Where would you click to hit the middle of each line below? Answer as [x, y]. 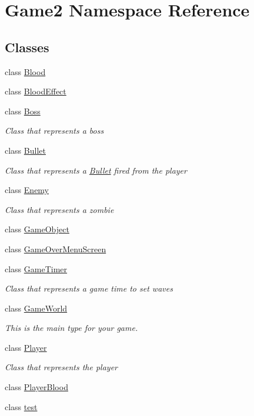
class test [21, 406]
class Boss [23, 111]
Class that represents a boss [54, 131]
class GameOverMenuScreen [56, 248]
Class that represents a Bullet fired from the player [96, 170]
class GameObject [37, 229]
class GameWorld [36, 308]
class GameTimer [36, 268]
